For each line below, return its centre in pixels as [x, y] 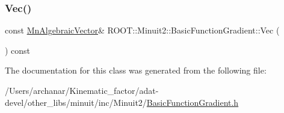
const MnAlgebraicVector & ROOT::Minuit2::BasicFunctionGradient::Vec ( [142, 30]
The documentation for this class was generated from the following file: [136, 70]
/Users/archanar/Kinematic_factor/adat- [82, 90]
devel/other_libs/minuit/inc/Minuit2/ [76, 102]
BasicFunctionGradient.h [193, 102]
